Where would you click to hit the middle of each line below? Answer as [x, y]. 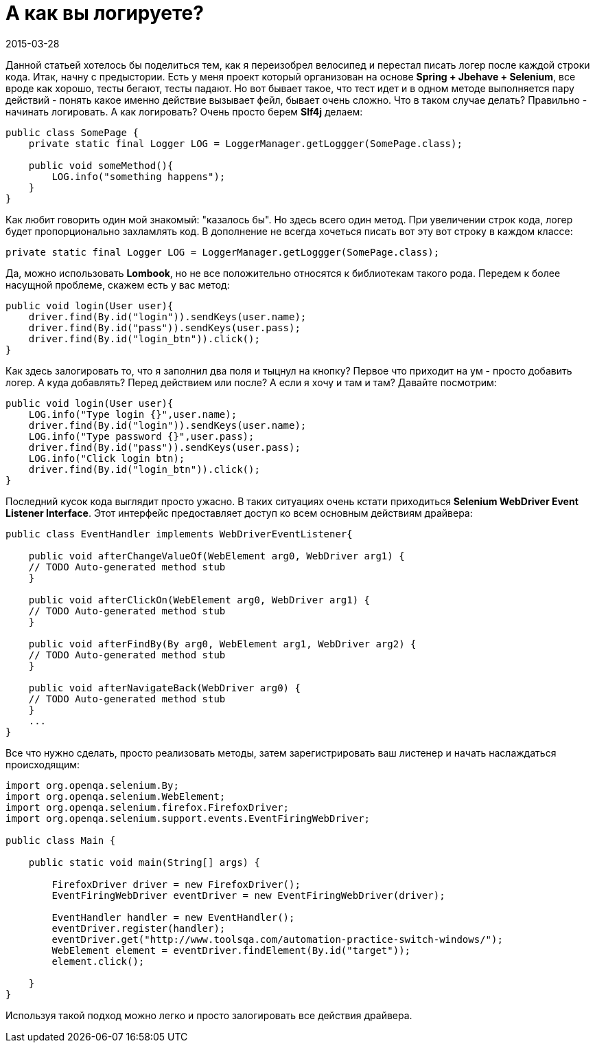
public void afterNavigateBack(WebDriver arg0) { [164, 688]
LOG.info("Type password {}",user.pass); [141, 436]
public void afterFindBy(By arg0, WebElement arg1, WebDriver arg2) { [222, 644]
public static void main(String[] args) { [144, 862]
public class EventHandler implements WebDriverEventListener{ [179, 534]
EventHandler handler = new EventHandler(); [173, 917]
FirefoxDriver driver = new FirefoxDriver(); [176, 884]
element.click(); [98, 961]
